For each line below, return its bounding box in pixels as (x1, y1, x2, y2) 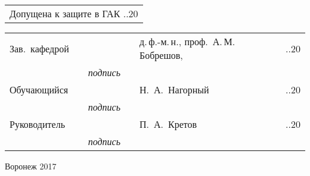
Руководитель (10, 117, 65, 131)
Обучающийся (10, 83, 69, 96)
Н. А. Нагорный (139, 83, 209, 96)
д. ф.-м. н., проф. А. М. (139, 34, 235, 48)
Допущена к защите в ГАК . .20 (10, 7, 138, 20)
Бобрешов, (139, 48, 183, 62)
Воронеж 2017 (5, 160, 57, 172)
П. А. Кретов (139, 117, 197, 131)
